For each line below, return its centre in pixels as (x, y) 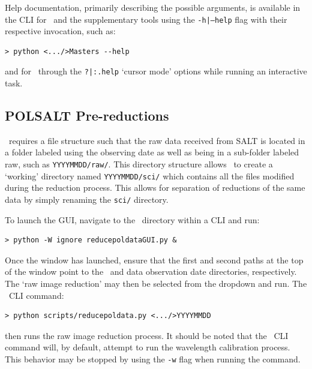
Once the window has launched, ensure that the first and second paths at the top (154, 259)
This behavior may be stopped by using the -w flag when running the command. (153, 358)
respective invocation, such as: (60, 31)
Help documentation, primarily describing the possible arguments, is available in (153, 7)
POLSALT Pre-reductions (87, 115)
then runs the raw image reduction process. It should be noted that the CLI (147, 335)
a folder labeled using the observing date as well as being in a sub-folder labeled (152, 152)
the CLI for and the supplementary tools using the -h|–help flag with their (146, 19)
